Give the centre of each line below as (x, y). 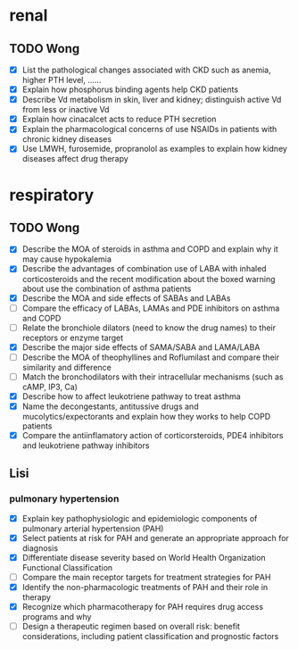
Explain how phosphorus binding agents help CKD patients (130, 89)
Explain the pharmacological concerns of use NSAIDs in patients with (149, 129)
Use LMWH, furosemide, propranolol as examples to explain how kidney (155, 149)
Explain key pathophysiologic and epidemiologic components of (140, 518)
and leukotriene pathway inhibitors (86, 446)
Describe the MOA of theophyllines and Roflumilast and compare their (150, 357)
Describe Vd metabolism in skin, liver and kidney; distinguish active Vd (152, 100)
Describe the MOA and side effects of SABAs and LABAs (126, 298)
